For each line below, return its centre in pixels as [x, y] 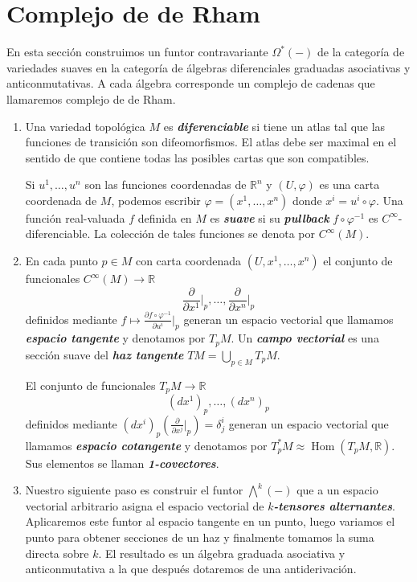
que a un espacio [337, 490]
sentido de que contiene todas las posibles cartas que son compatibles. [197, 157]
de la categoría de [361, 52]
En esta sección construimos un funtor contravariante [137, 52]
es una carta [350, 184]
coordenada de [61, 200]
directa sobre [57, 553]
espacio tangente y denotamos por [115, 338]
